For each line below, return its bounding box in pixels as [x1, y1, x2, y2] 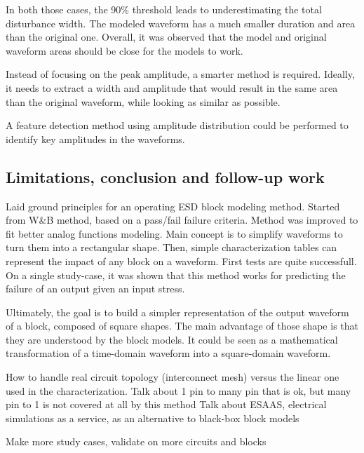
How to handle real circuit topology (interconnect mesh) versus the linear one [6, 370, 339, 384]
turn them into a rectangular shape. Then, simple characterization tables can [6, 240, 337, 255]
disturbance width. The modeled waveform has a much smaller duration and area [6, 15, 356, 30]
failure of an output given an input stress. [6, 281, 185, 296]
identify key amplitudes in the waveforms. [6, 131, 185, 146]
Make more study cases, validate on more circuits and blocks [6, 434, 267, 449]
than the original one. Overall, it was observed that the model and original [6, 29, 327, 44]
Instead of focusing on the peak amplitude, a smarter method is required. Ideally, [6, 67, 355, 81]
